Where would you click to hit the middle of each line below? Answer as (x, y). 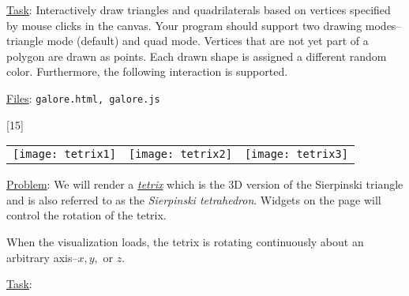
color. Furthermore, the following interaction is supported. (147, 71)
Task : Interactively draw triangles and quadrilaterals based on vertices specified (199, 9)
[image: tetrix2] (180, 154)
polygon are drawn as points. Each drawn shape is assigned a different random (197, 56)
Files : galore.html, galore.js (83, 97)
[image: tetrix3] (296, 154)
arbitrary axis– (42, 257)
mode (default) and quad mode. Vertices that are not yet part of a (208, 41)
